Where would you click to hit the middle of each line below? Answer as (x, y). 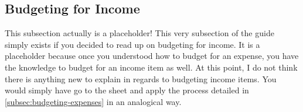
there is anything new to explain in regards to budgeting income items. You (141, 78)
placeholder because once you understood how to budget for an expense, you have (152, 56)
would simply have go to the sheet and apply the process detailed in (127, 90)
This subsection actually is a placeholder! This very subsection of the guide (139, 33)
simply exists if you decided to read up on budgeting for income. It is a (132, 44)
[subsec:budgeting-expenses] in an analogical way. (93, 101)
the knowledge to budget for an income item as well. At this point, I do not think (151, 67)
